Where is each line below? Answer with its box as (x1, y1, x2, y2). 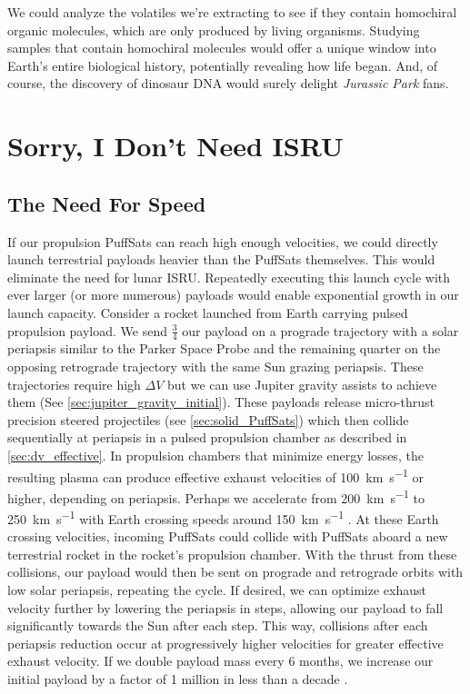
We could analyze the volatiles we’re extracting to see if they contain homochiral (7, 3, 457, 21)
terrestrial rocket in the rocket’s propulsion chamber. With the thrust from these (7, 544, 457, 563)
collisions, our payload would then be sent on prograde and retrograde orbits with (7, 562, 464, 581)
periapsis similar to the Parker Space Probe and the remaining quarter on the (7, 339, 441, 358)
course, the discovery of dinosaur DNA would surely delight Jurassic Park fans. (7, 74, 449, 93)
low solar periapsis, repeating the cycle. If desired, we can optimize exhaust (7, 580, 426, 600)
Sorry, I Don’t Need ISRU (7, 127, 344, 164)
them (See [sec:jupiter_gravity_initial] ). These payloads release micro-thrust (7, 392, 435, 411)
